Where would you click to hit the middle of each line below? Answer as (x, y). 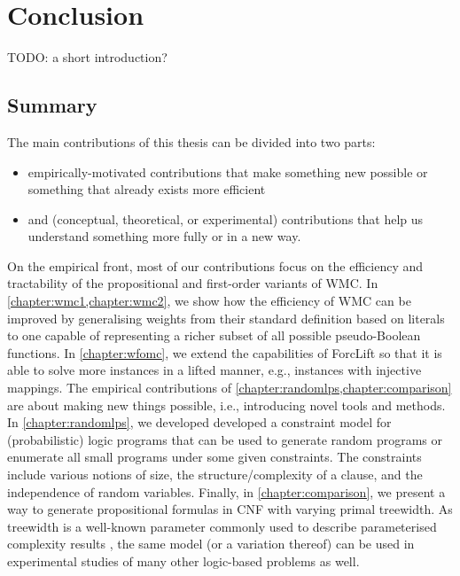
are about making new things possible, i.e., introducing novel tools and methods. (226, 405)
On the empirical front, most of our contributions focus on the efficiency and (215, 265)
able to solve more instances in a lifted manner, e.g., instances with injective (214, 370)
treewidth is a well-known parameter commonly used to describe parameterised (222, 526)
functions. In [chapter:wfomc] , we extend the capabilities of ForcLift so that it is (225, 352)
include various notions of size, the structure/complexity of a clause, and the (215, 475)
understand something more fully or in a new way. (164, 236)
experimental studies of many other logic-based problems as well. (183, 560)
